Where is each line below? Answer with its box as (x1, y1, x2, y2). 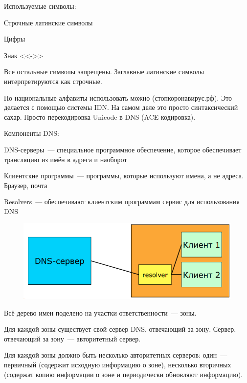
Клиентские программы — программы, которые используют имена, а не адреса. (4, 170, 244, 181)
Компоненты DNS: (4, 128, 59, 138)
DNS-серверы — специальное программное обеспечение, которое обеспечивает (4, 144, 242, 154)
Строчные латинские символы (4, 17, 93, 27)
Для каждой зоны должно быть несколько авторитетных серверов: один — (4, 350, 227, 360)
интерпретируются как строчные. (4, 76, 102, 86)
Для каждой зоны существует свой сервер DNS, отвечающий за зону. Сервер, (4, 324, 236, 334)
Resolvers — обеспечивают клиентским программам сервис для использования (4, 196, 240, 207)
